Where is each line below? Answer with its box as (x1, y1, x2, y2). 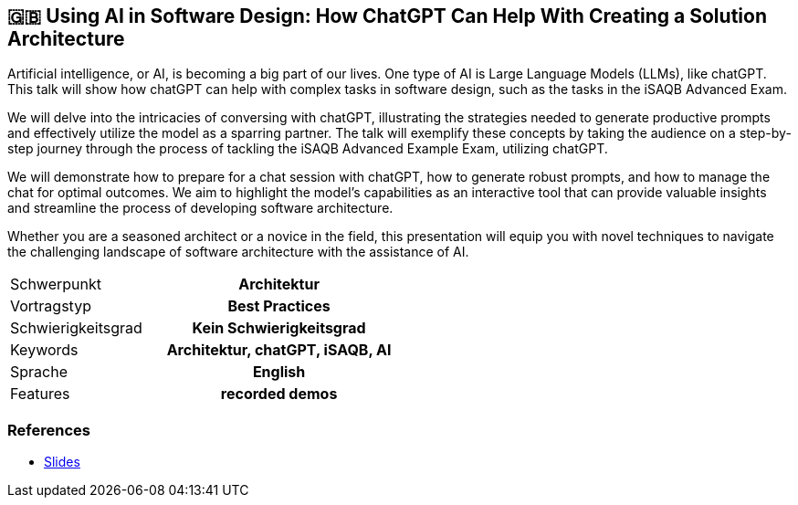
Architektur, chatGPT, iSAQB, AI (166, 341, 392, 360)
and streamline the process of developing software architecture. (7, 200, 394, 216)
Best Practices (227, 297, 331, 316)
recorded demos (220, 384, 338, 404)
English (252, 363, 306, 382)
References (7, 420, 90, 439)
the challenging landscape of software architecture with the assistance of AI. (7, 244, 469, 260)
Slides (44, 454, 80, 470)
